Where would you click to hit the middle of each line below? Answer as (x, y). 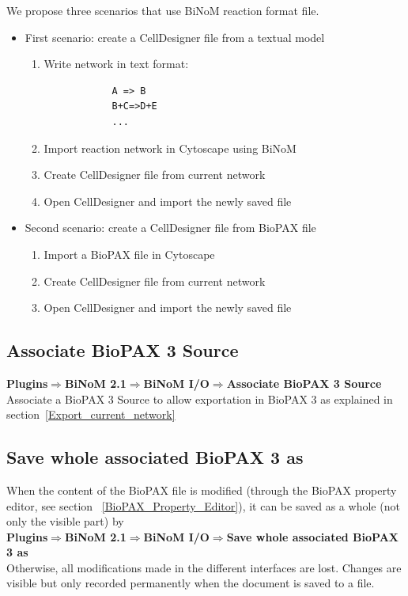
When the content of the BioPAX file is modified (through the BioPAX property (202, 490)
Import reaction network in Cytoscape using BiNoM (170, 148)
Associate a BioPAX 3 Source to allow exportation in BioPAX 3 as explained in (200, 399)
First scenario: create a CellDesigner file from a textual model (175, 37)
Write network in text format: (116, 64)
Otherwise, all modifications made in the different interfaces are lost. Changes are (204, 567)
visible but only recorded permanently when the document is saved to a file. (191, 583)
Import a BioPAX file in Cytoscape (129, 254)
